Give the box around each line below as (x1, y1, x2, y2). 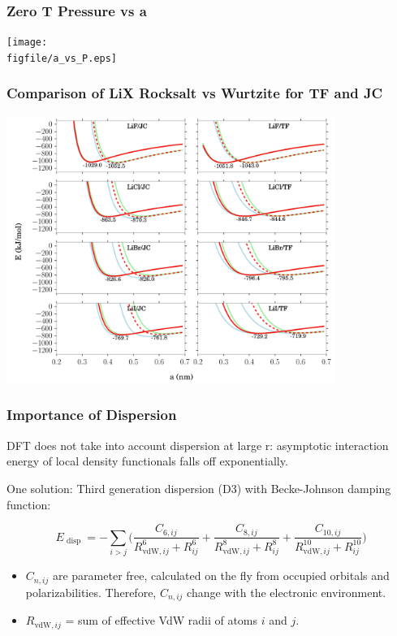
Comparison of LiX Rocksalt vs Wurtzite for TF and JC (6, 83, 383, 103)
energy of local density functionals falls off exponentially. (6, 452, 288, 469)
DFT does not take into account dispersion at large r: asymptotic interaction (6, 436, 389, 453)
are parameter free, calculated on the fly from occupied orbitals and (52, 567, 390, 584)
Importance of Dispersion (6, 405, 177, 425)
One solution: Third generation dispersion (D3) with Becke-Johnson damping (6, 479, 391, 496)
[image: (6, 37, 48, 49)
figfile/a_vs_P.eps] (6, 52, 118, 64)
